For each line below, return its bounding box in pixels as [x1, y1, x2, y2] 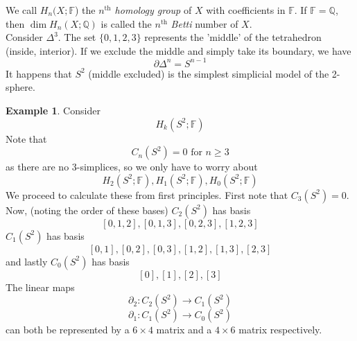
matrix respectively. [238, 322, 322, 337]
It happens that [6, 66, 72, 80]
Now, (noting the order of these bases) [6, 202, 168, 217]
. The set [58, 30, 96, 44]
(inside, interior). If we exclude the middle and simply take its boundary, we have [6, 43, 351, 58]
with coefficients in [206, 3, 286, 17]
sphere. [6, 80, 35, 94]
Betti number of [171, 16, 238, 30]
